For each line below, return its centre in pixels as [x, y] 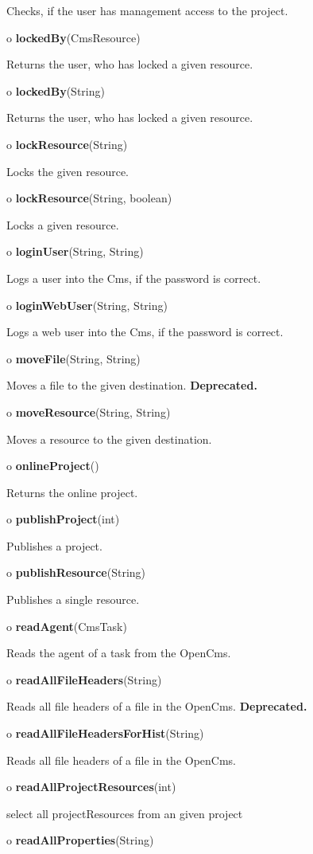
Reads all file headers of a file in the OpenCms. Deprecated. [157, 706]
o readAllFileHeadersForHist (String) [105, 733]
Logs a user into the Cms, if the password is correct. [134, 278]
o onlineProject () [53, 466]
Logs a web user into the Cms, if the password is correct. [145, 332]
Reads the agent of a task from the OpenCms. [119, 653]
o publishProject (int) [63, 519]
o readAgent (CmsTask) [67, 626]
